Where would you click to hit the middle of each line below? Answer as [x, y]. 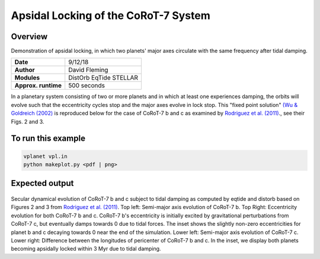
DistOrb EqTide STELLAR [103, 78]
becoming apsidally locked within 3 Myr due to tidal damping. [86, 249]
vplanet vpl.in [45, 156]
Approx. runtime [38, 86]
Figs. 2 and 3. [28, 121]
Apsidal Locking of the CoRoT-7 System [111, 15]
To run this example [48, 139]
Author [25, 70]
